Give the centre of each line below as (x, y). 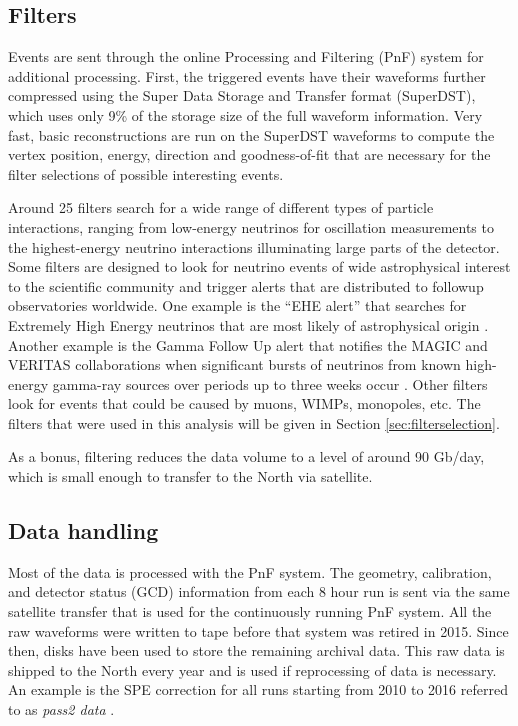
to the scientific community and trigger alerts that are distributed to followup (246, 285)
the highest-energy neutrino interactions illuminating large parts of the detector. (254, 246)
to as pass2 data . (61, 709)
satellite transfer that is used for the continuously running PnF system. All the (250, 611)
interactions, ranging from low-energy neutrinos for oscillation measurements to (251, 226)
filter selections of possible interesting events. (146, 173)
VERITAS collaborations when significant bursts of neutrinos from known (234, 364)
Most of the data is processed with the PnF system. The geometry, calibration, (250, 571)
